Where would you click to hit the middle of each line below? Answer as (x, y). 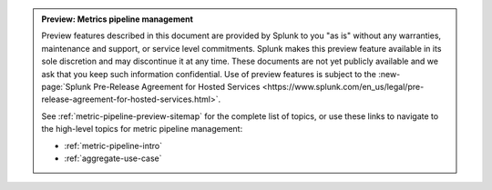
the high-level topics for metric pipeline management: (142, 129)
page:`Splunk (67, 86)
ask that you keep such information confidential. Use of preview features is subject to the (209, 74)
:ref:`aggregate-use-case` (113, 158)
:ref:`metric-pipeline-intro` (113, 145)
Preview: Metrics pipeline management (117, 19)
